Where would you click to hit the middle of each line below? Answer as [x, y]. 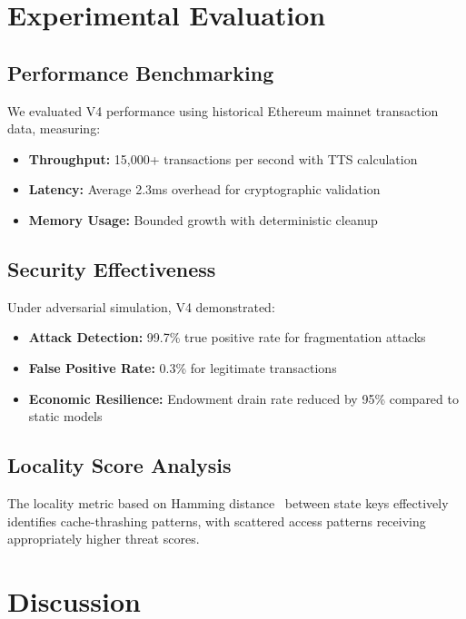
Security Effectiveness [112, 268]
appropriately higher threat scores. [104, 539]
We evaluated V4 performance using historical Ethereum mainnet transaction [223, 110]
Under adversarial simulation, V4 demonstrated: [141, 306]
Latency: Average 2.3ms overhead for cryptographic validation [204, 189]
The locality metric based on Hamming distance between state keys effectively [228, 502]
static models [65, 416]
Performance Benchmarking [141, 72]
